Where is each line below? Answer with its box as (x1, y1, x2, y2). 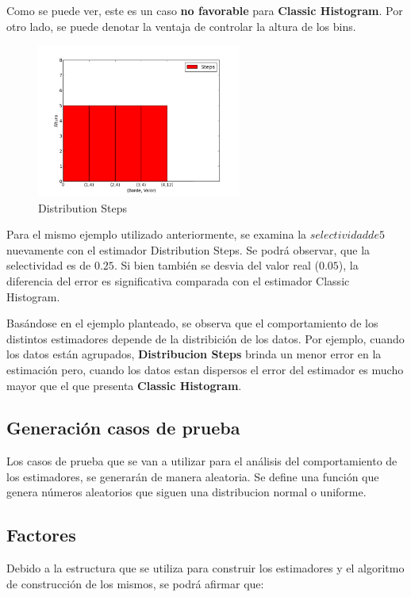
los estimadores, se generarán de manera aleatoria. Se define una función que (6, 468, 379, 484)
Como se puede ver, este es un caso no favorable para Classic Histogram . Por (6, 2, 403, 18)
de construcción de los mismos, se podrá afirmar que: (6, 575, 264, 591)
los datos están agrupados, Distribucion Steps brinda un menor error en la (6, 346, 382, 362)
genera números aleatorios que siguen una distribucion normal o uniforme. (6, 484, 367, 500)
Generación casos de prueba (6, 415, 240, 440)
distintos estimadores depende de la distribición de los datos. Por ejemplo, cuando (6, 330, 405, 346)
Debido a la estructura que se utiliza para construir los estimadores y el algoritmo (6, 560, 405, 576)
